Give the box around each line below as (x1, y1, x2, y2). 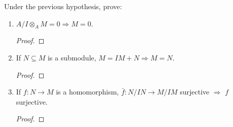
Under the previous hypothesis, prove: (4, 1, 122, 11)
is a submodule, (47, 52, 96, 62)
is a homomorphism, (56, 86, 119, 97)
